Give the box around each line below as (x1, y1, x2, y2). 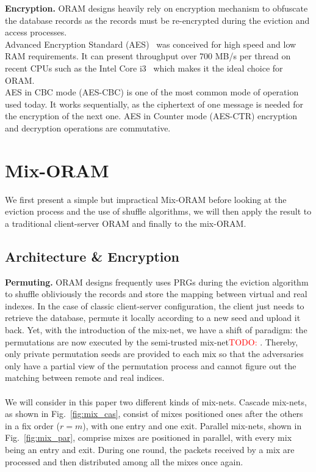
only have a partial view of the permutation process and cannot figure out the (5, 359, 296, 372)
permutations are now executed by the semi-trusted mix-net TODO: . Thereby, (5, 335, 298, 348)
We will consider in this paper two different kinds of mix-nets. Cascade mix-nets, (5, 395, 307, 408)
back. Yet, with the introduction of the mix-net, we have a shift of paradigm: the (5, 323, 307, 336)
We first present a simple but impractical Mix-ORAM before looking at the (5, 193, 287, 205)
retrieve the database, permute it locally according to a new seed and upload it (5, 311, 301, 324)
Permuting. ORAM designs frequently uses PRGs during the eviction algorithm (5, 275, 309, 288)
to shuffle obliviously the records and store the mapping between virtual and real (5, 287, 307, 300)
